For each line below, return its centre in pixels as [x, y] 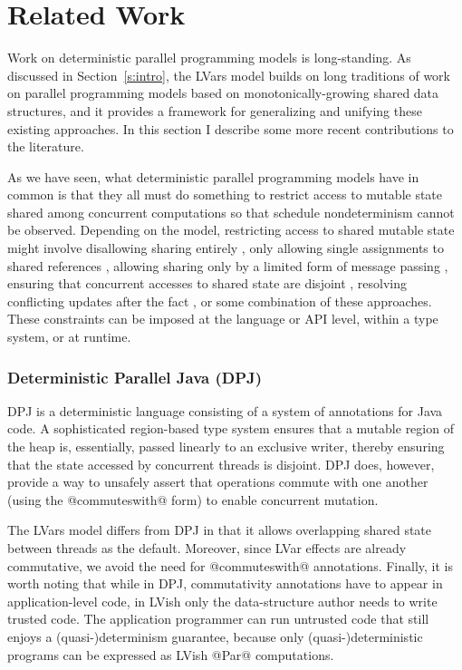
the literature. [46, 146]
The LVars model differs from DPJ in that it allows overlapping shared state [220, 530]
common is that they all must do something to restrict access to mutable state [225, 194]
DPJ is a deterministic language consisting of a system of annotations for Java [225, 410]
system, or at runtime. [69, 337]
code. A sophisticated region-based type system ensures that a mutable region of [231, 428]
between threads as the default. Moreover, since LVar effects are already [207, 548]
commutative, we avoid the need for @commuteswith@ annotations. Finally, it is [231, 565]
